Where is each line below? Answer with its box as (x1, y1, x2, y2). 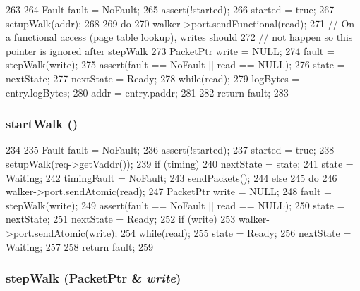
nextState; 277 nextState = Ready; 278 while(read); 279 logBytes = (6, 70, 300, 85)
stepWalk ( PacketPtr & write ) (6, 269, 181, 287)
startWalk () (6, 115, 78, 132)
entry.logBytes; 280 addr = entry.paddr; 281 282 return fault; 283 (6, 85, 289, 99)
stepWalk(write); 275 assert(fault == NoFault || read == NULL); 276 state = (6, 57, 345, 72)
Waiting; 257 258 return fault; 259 (6, 239, 153, 254)
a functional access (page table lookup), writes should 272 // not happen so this (6, 30, 353, 44)
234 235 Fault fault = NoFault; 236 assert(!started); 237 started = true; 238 (6, 142, 335, 157)
